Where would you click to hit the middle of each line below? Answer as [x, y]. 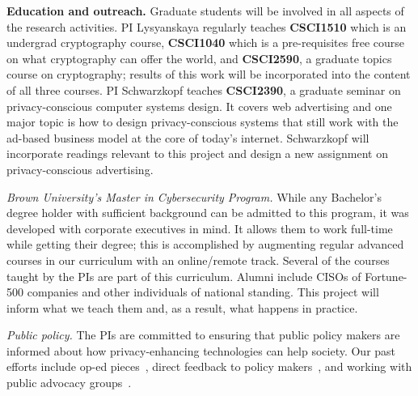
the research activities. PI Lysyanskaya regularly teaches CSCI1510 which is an [207, 26]
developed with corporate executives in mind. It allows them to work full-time [200, 228]
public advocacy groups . [69, 383]
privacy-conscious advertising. [80, 169]
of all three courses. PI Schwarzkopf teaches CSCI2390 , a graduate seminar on [204, 89]
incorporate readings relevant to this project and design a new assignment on [197, 153]
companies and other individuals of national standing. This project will [203, 292]
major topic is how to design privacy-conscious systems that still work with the [203, 122]
